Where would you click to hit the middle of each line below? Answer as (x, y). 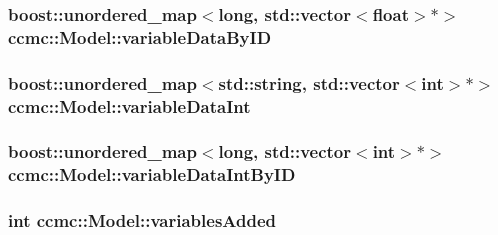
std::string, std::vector (309, 82)
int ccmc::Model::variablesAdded (142, 220)
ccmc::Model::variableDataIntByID (152, 174)
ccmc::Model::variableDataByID (140, 36)
